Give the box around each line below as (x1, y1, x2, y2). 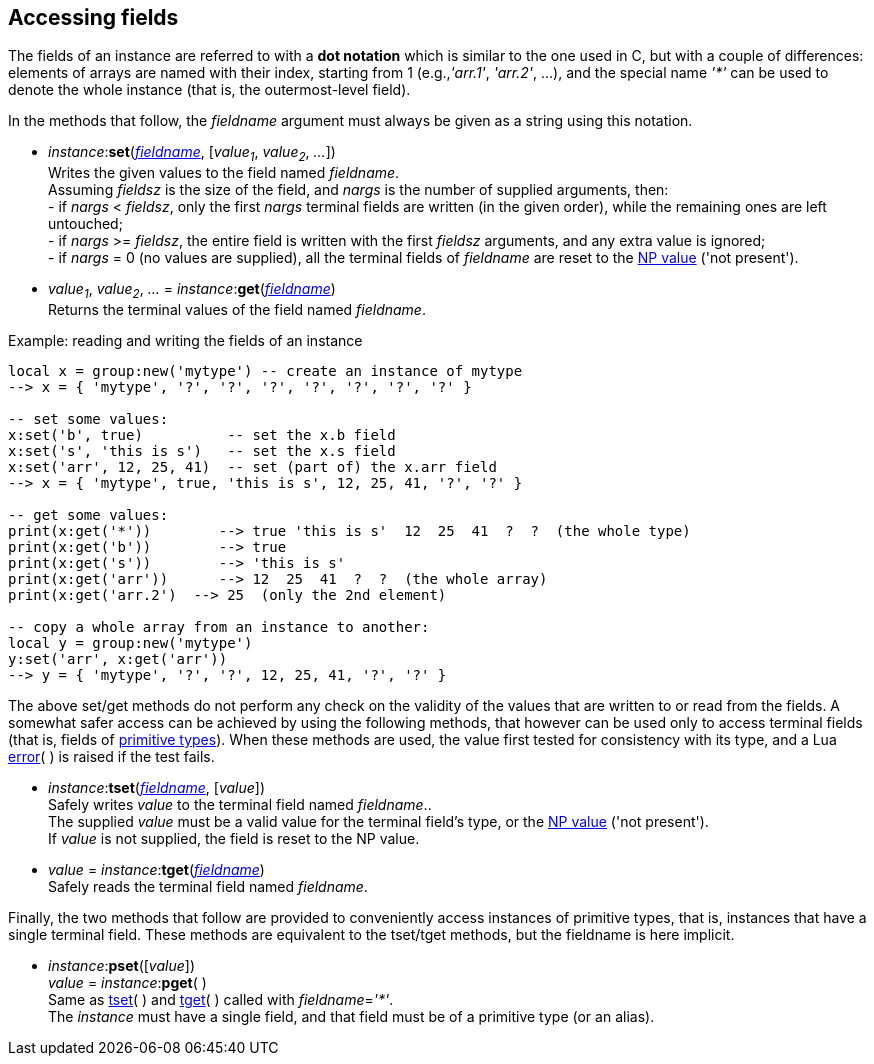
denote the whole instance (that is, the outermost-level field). (8, 81, 411, 99)
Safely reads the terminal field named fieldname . (48, 878, 368, 896)
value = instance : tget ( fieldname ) (48, 861, 265, 879)
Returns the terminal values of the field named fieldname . (48, 301, 426, 319)
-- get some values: (8, 507, 169, 524)
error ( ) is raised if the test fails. (8, 748, 215, 766)
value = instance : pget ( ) (48, 974, 207, 992)
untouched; (48, 215, 123, 233)
